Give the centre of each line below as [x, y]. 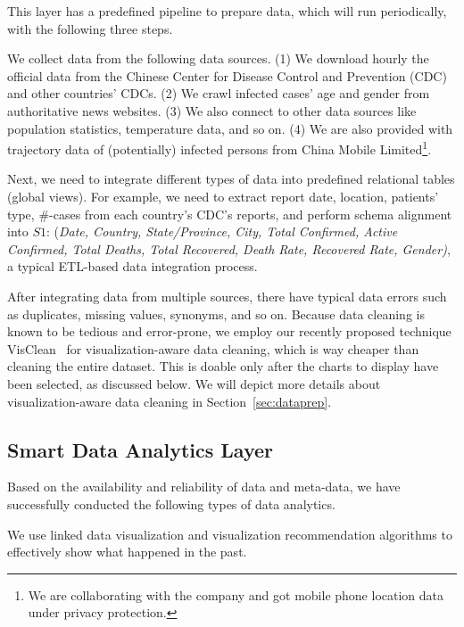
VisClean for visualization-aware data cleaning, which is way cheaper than [213, 348]
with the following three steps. [90, 28]
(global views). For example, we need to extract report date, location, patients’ [223, 196]
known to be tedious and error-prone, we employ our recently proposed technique [229, 331]
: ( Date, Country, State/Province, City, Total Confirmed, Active [222, 231]
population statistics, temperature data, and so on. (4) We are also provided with [230, 128]
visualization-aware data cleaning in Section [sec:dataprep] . [170, 401]
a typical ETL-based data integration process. [133, 266]
